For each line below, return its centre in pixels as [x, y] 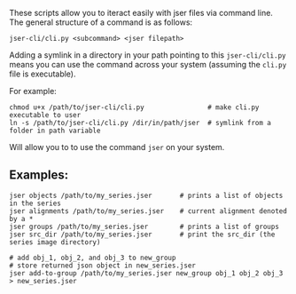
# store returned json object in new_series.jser [103, 266]
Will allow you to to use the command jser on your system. [117, 147]
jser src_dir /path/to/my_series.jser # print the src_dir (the [142, 234]
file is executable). [43, 74]
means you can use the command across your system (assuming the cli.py [148, 64]
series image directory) [55, 242]
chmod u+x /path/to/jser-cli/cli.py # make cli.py [134, 107]
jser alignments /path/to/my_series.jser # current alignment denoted [148, 211]
